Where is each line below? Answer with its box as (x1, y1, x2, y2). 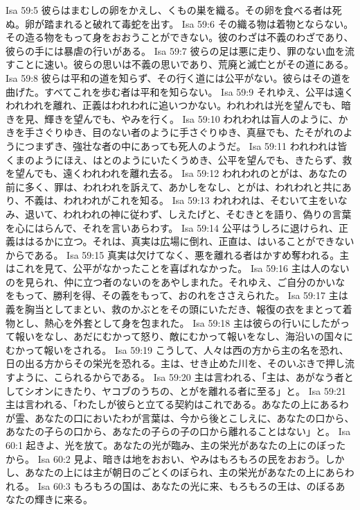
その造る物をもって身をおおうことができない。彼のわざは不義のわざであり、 (6, 30, 354, 44)
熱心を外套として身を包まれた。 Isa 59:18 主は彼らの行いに (44, 315, 312, 330)
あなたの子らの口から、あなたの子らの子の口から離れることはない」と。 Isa (6, 424, 351, 439)
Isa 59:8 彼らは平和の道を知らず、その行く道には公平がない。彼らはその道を (6, 70, 351, 85)
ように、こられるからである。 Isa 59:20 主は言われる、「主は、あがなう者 (15, 370, 344, 384)
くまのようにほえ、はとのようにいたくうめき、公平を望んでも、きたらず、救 (6, 152, 352, 167)
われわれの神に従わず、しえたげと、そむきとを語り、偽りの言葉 (62, 206, 352, 221)
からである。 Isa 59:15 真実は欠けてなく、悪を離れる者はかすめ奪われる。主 (6, 247, 350, 262)
